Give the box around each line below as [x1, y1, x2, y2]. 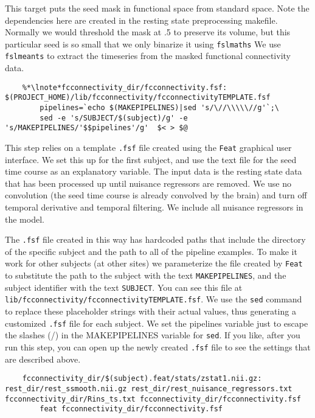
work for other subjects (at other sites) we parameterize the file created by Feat [5, 257, 303, 270]
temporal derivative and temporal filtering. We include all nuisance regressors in [5, 201, 303, 213]
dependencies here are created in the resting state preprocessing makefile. [5, 13, 278, 26]
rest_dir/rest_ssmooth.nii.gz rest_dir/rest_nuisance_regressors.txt [5, 384, 292, 393]
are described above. [5, 352, 81, 365]
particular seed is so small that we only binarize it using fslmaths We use [5, 37, 281, 50]
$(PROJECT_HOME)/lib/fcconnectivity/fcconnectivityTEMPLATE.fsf [5, 93, 271, 102]
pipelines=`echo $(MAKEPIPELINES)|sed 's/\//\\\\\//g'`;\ [40, 103, 280, 112]
